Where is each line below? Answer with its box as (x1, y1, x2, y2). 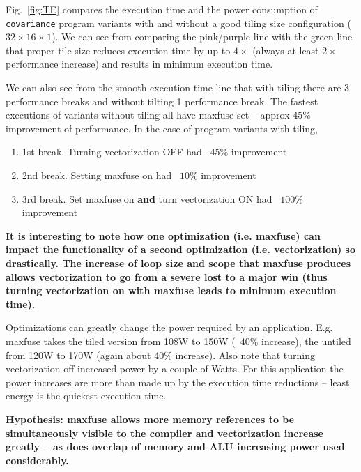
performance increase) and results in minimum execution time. (6, 56, 273, 71)
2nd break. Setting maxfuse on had (22, 168, 172, 182)
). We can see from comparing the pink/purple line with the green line (52, 29, 353, 44)
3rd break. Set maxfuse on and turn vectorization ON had (22, 191, 272, 206)
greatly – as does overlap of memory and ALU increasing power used (6, 439, 345, 454)
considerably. (6, 452, 69, 467)
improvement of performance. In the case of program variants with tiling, (6, 121, 318, 135)
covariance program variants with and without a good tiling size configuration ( (6, 15, 351, 30)
